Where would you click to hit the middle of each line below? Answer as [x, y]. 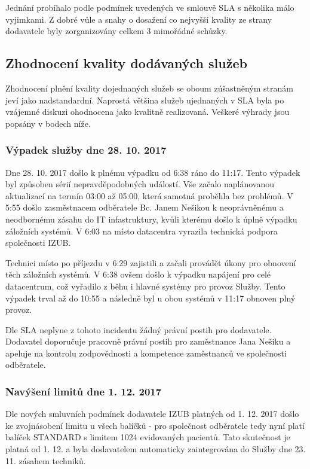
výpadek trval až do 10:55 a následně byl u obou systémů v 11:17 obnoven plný [151, 298]
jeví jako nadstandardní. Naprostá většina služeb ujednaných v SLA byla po [145, 100]
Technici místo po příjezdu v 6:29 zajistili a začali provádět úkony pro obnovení [151, 262]
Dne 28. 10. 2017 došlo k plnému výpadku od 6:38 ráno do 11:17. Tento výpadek [153, 172]
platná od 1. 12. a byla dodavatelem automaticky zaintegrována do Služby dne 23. [156, 449]
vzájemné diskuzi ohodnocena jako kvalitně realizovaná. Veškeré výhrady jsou [148, 112]
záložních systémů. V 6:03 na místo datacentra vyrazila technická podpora [142, 231]
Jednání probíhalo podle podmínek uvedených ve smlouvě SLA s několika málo [150, 7]
